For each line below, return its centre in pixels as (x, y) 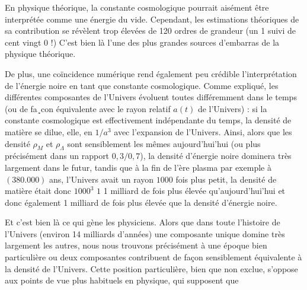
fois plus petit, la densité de (226, 179)
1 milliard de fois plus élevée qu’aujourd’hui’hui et (194, 191)
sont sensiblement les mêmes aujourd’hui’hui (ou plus (164, 143)
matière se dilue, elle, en (49, 131)
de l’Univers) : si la (232, 108)
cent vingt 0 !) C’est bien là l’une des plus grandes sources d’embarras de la (142, 42)
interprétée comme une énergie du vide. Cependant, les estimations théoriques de (152, 19)
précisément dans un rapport (57, 156)
